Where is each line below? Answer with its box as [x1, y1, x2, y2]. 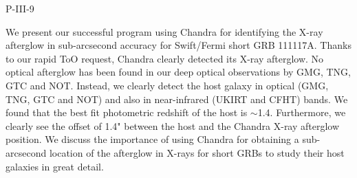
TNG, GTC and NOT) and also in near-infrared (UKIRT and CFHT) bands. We [6, 91, 348, 106]
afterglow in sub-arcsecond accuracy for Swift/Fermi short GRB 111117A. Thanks [6, 38, 351, 52]
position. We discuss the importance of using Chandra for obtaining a [6, 132, 299, 146]
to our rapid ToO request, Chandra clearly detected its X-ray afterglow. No [6, 51, 324, 65]
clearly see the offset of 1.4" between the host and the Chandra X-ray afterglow [6, 118, 340, 133]
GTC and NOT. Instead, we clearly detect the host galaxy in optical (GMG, [6, 78, 329, 92]
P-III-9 [6, 1, 34, 15]
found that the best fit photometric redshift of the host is [6, 105, 248, 120]
